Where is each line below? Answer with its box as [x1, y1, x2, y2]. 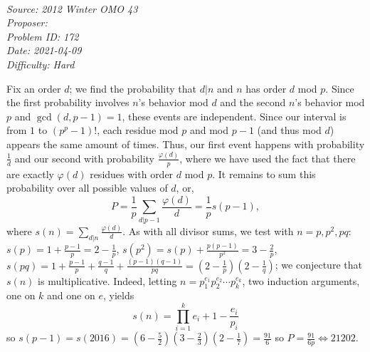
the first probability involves [6, 95, 129, 110]
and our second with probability [14, 150, 154, 165]
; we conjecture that [275, 257, 362, 272]
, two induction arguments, [242, 273, 360, 288]
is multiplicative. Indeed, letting [38, 273, 177, 288]
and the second [220, 95, 286, 110]
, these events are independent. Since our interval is [122, 108, 347, 123]
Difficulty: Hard [6, 56, 75, 71]
